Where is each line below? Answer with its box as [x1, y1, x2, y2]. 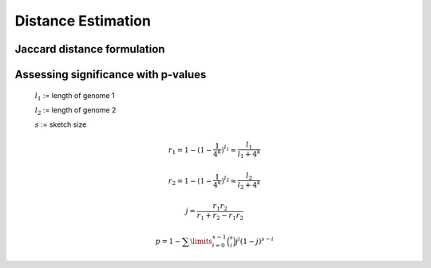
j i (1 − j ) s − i [235, 235, 275, 246]
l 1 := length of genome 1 [34, 90, 115, 102]
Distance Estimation [14, 12, 152, 30]
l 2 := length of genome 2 [34, 104, 117, 116]
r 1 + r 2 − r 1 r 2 [196, 211, 243, 222]
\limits [190, 236, 213, 246]
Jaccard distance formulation [14, 42, 165, 56]
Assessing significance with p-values [14, 68, 207, 81]
